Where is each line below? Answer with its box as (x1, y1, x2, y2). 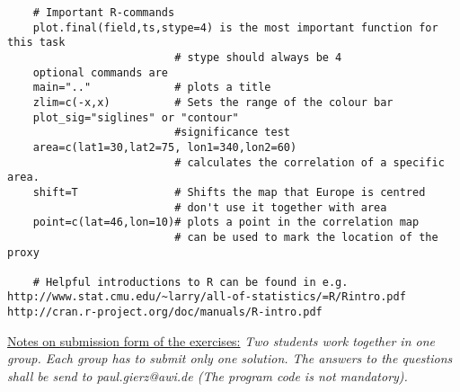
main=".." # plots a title (32, 81, 271, 94)
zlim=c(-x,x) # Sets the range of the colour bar (32, 95, 394, 109)
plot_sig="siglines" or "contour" (32, 111, 239, 124)
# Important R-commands (32, 6, 175, 19)
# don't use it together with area (174, 200, 387, 214)
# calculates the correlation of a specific (174, 156, 445, 169)
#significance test (174, 126, 290, 139)
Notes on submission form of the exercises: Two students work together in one (7, 331, 435, 350)
